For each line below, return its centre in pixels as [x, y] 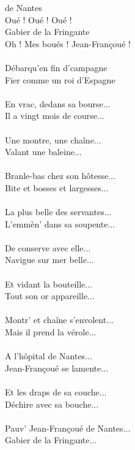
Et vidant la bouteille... [49, 284]
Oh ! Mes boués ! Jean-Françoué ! [68, 43]
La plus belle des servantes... [58, 212]
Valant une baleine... [43, 152]
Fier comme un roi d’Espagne [60, 79]
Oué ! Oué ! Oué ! [38, 19]
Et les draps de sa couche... [56, 392]
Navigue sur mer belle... [49, 260]
